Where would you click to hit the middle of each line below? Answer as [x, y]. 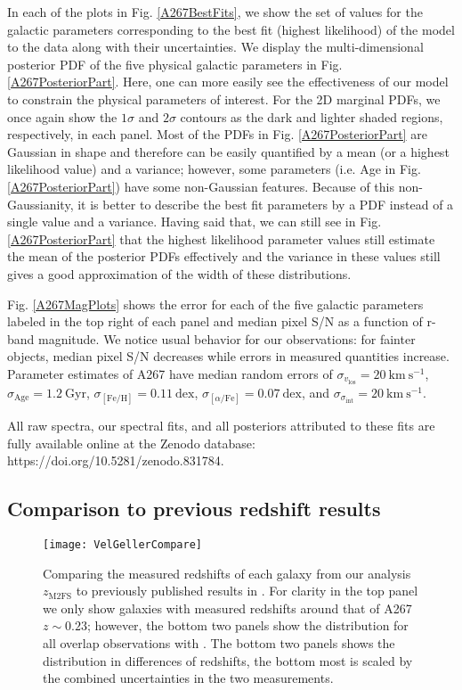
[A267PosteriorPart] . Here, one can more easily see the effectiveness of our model [228, 82]
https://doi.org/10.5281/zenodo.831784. [116, 460]
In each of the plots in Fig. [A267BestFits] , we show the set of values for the [215, 12]
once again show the [62, 116]
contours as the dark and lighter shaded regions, [312, 116]
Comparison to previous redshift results [194, 509]
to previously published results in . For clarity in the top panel [247, 591]
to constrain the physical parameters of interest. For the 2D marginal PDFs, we [224, 99]
